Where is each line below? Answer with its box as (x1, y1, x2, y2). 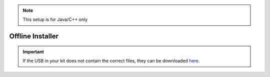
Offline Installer (9, 32, 59, 41)
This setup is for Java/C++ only (22, 16, 88, 22)
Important (22, 49, 44, 55)
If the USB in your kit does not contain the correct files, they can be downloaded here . (22, 58, 200, 64)
